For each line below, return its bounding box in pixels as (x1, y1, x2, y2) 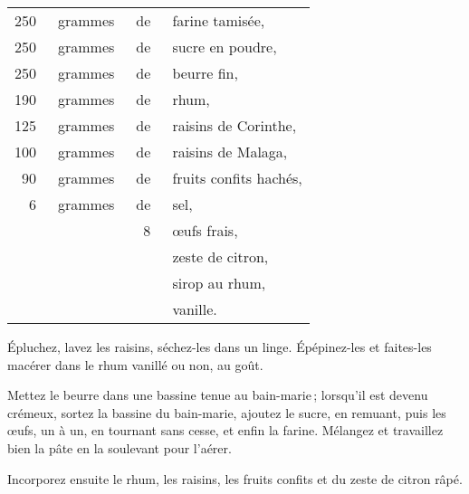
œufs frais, (172, 220, 238, 241)
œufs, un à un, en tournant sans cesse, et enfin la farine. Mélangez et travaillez (7, 421, 444, 440)
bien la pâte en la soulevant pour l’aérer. (7, 438, 232, 457)
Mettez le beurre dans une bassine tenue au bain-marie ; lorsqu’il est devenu (7, 385, 428, 404)
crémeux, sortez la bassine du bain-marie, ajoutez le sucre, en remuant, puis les (7, 403, 446, 422)
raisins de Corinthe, (172, 115, 297, 136)
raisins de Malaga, (172, 141, 288, 162)
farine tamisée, (172, 10, 265, 31)
